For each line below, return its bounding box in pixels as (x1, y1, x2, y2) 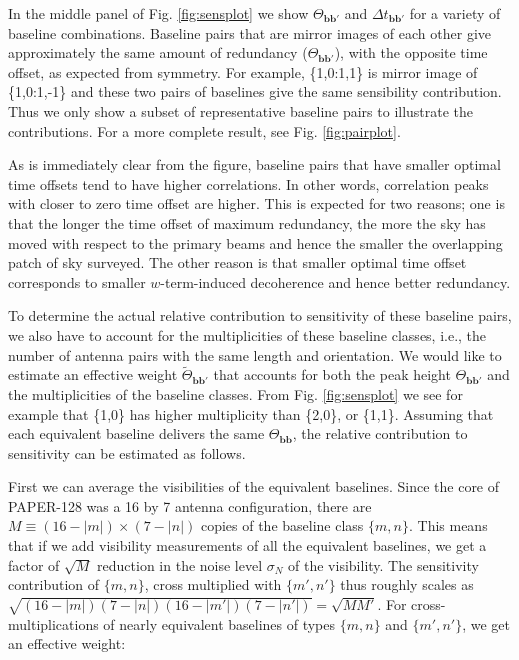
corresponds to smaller (8, 271, 146, 292)
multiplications (8, 613, 99, 634)
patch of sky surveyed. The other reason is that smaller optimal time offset (8, 252, 467, 273)
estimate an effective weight (8, 364, 178, 385)
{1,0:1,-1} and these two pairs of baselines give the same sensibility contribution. (8, 81, 502, 102)
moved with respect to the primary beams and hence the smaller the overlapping (8, 232, 503, 253)
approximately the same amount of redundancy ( (8, 42, 308, 63)
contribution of (8, 574, 100, 595)
